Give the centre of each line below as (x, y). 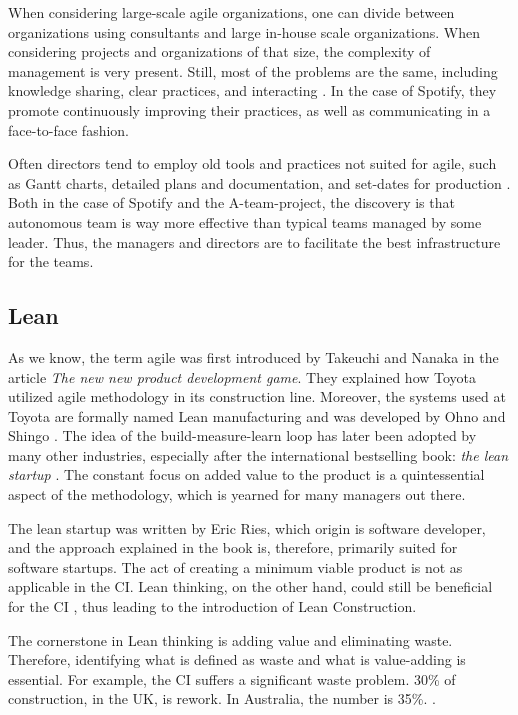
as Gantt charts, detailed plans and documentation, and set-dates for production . (259, 182)
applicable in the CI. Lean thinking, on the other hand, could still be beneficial (250, 586)
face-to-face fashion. (69, 129)
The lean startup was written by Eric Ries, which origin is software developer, (247, 527)
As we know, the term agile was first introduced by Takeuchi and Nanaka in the (253, 356)
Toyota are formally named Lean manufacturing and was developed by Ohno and (257, 415)
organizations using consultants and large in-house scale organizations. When (244, 31)
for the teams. (51, 261)
